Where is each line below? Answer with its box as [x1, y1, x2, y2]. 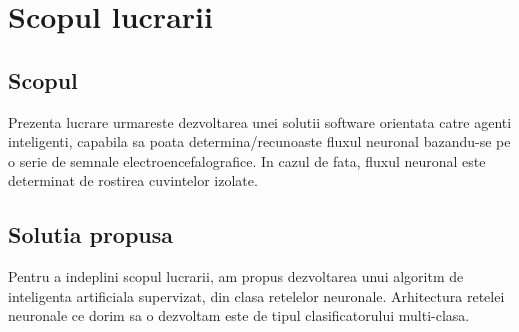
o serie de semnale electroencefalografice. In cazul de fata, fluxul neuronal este [8, 150, 486, 171]
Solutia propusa [8, 219, 174, 250]
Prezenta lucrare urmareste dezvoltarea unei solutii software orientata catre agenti [8, 111, 512, 132]
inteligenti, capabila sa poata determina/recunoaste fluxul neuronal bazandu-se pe [8, 131, 511, 152]
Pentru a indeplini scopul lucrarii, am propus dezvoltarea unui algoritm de [8, 266, 464, 287]
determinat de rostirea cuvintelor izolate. [8, 170, 258, 191]
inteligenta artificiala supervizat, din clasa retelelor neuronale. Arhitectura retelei [8, 285, 505, 306]
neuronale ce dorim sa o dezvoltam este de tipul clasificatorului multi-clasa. [8, 305, 470, 326]
